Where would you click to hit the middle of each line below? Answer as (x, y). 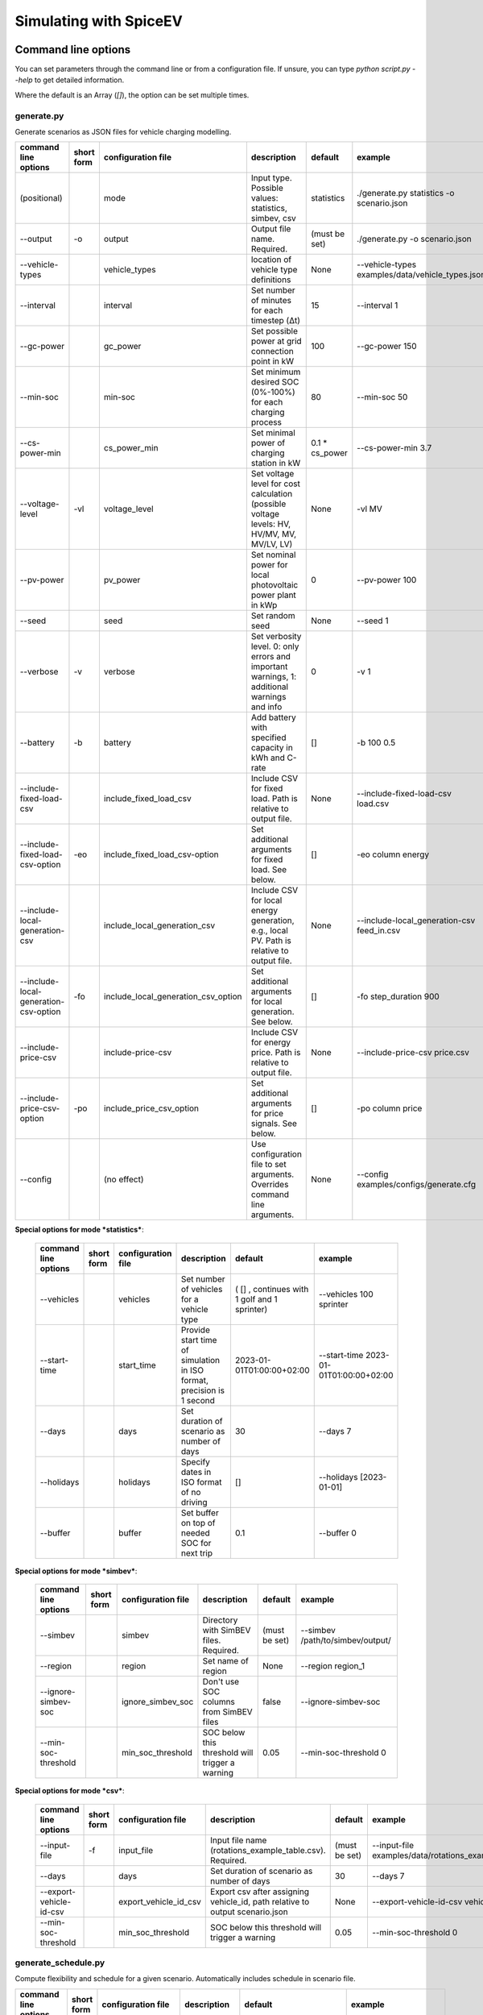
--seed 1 (373, 621)
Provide (196, 1330)
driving (194, 1502)
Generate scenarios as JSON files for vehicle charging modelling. (123, 131)
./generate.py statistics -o (406, 193)
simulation (200, 1360)
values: (264, 198)
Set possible (274, 331)
